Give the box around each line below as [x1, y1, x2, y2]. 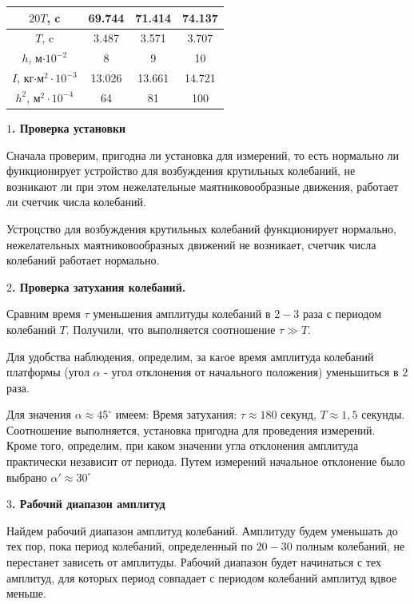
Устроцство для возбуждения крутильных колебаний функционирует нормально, [6, 220, 396, 236]
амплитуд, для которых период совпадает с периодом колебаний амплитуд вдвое [6, 569, 397, 586]
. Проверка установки [12, 119, 126, 136]
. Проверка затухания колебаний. [12, 278, 186, 295]
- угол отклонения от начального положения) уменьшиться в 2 [104, 364, 408, 380]
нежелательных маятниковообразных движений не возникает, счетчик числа [6, 236, 376, 252]
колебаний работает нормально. [6, 252, 160, 268]
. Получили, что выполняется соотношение [66, 320, 276, 337]
